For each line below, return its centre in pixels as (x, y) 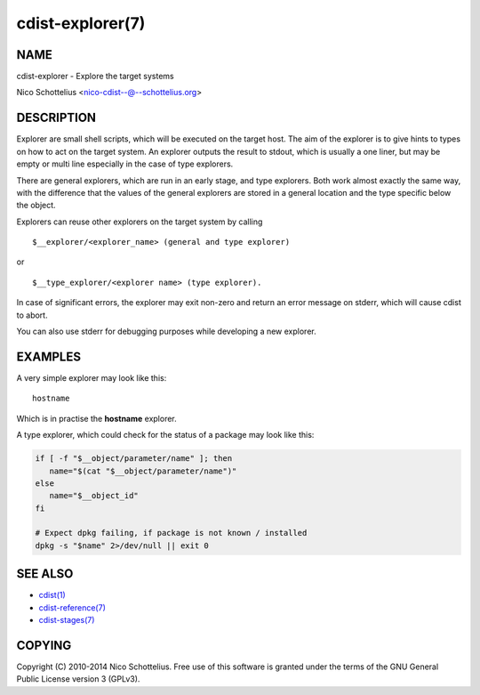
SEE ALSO (45, 574)
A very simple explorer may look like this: (92, 377)
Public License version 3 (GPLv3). (78, 679)
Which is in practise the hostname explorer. (96, 418)
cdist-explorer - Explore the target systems (95, 77)
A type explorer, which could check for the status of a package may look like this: (165, 435)
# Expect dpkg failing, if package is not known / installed (171, 533)
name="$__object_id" (94, 496)
